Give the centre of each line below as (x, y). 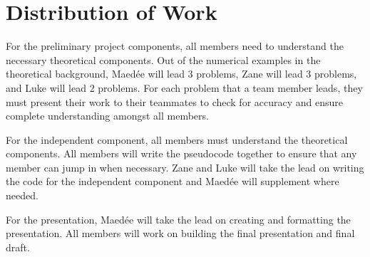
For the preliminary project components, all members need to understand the (175, 46)
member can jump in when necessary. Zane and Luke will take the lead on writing (185, 167)
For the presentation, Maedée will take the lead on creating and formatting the (178, 219)
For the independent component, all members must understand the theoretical (177, 139)
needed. (22, 195)
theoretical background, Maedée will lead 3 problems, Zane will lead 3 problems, (181, 74)
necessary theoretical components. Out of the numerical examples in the (163, 59)
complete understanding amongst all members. (107, 116)
